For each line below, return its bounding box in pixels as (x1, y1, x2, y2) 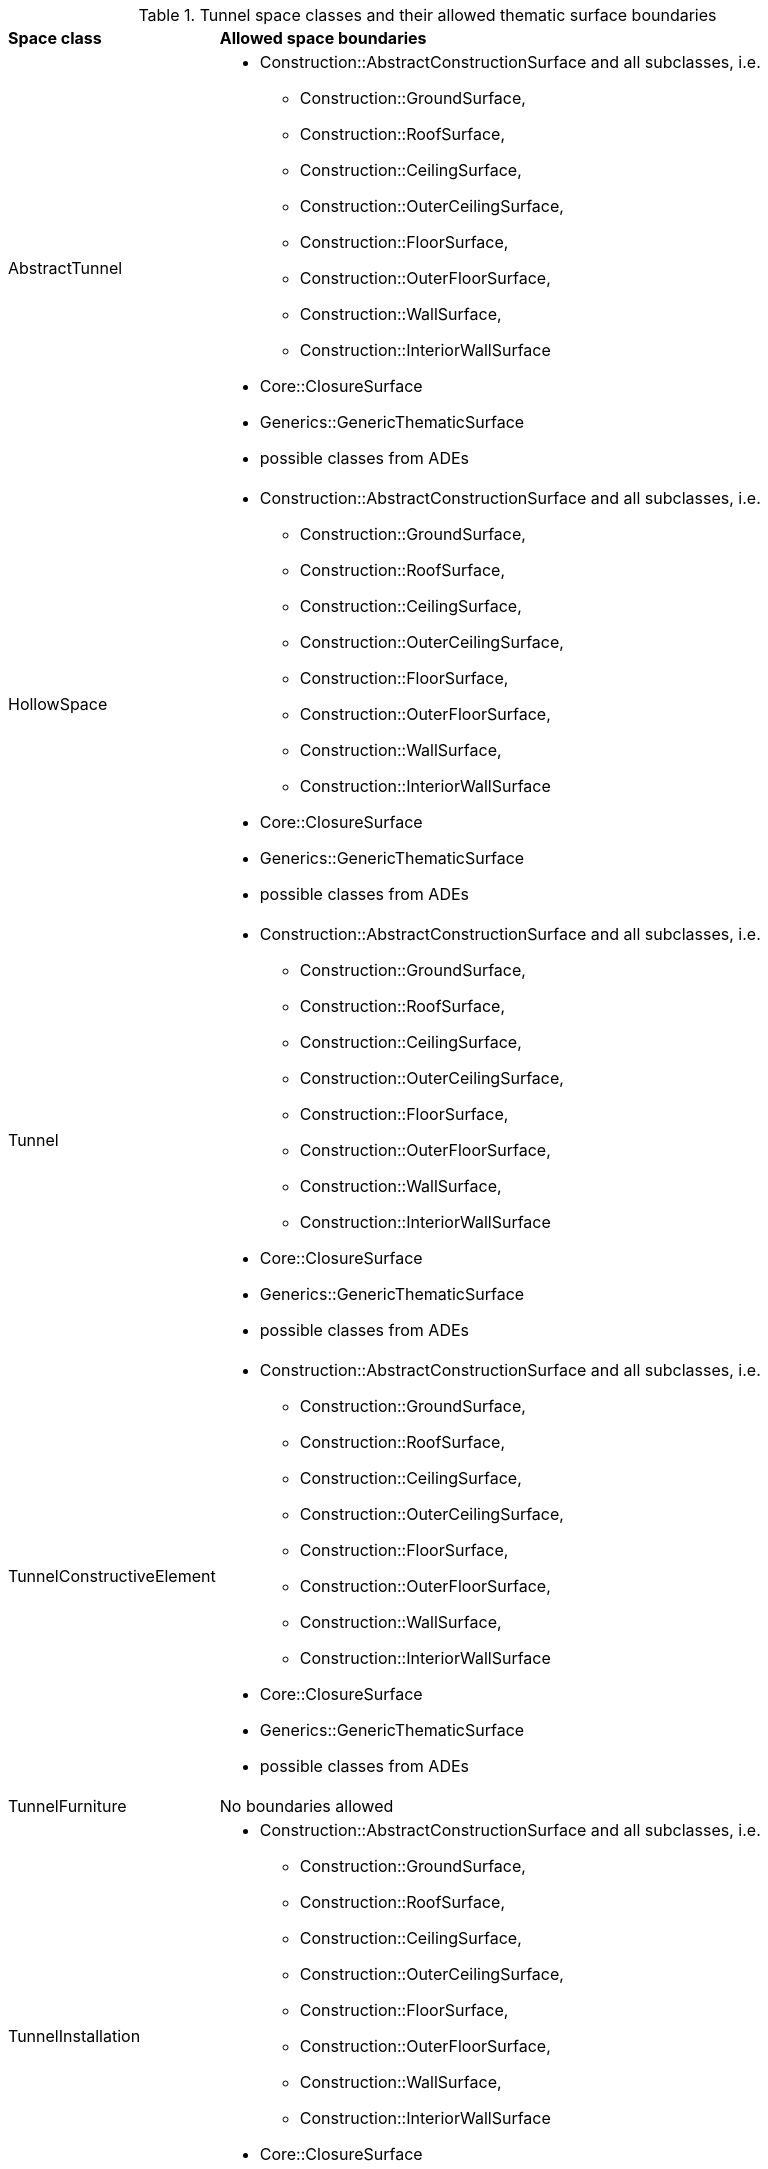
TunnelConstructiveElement (8, 1566, 216, 1586)
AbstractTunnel (8, 258, 123, 278)
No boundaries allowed (219, 1796, 394, 1816)
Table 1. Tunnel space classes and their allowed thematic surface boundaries (138, 5, 717, 25)
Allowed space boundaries (219, 28, 427, 48)
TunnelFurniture (8, 1796, 127, 1816)
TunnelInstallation (8, 2026, 141, 2046)
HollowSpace (8, 694, 108, 714)
